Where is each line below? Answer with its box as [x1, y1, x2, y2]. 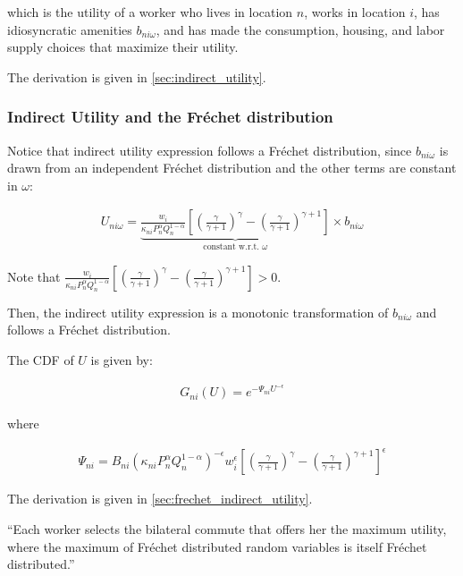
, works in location [304, 3, 406, 21]
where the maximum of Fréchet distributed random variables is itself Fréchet [7, 537, 427, 555]
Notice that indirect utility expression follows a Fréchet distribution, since [7, 140, 412, 159]
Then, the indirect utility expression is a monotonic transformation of [7, 302, 389, 321]
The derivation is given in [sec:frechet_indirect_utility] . [7, 489, 313, 508]
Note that [7, 267, 61, 285]
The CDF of [7, 351, 74, 369]
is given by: [90, 351, 153, 369]
